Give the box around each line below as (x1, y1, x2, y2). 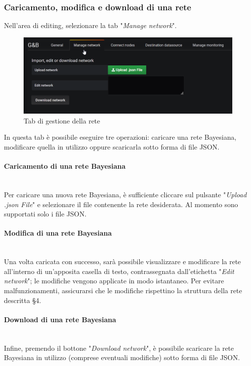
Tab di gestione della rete (24, 115, 100, 125)
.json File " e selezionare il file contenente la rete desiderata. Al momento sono (4, 199, 238, 209)
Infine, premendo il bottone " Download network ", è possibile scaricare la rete (4, 342, 234, 353)
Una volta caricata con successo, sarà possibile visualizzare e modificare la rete (4, 256, 241, 267)
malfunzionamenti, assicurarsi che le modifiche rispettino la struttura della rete (4, 285, 242, 295)
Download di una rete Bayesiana (4, 314, 116, 324)
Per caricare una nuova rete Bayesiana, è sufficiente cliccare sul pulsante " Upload (4, 189, 247, 200)
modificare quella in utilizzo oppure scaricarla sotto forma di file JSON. (4, 142, 220, 152)
